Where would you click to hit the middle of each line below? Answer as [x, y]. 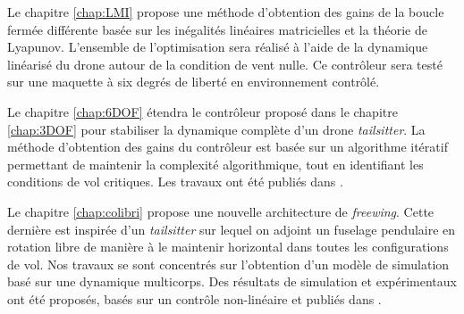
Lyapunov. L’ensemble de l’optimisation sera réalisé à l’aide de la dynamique [218, 47]
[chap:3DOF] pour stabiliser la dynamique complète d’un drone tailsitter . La [216, 129]
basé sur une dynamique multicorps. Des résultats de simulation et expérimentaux [232, 281]
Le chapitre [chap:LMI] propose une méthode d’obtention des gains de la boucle [226, 12]
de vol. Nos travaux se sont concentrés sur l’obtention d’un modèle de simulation [228, 264]
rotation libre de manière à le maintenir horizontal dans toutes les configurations [228, 247]
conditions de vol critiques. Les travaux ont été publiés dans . [175, 182]
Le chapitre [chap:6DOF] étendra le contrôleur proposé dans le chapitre [202, 111]
